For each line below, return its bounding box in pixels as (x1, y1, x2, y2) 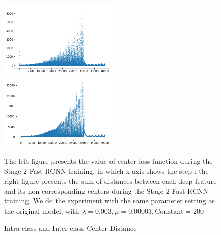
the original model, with (4, 205, 79, 216)
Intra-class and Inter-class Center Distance (4, 222, 137, 233)
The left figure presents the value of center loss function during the (4, 155, 213, 166)
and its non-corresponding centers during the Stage (4, 185, 164, 196)
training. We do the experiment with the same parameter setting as (4, 195, 215, 206)
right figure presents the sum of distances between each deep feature (4, 175, 217, 186)
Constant (155, 208, 184, 215)
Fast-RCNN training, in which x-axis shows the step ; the (29, 165, 209, 176)
